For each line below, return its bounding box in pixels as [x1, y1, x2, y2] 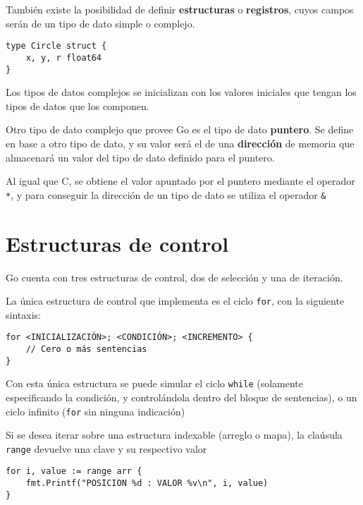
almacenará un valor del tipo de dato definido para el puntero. [6, 150, 275, 164]
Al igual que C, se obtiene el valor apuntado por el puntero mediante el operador [6, 174, 355, 188]
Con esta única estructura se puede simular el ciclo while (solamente [6, 376, 304, 391]
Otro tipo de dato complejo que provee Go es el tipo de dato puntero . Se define [6, 122, 354, 137]
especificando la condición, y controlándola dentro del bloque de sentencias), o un [6, 389, 357, 404]
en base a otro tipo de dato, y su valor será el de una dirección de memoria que [6, 135, 355, 150]
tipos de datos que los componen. [6, 98, 149, 113]
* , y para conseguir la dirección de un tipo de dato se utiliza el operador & [6, 187, 326, 202]
